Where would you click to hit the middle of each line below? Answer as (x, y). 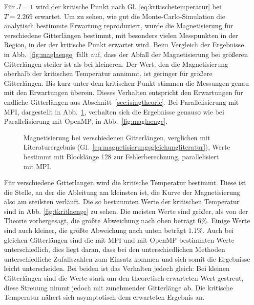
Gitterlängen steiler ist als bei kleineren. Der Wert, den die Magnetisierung (116, 64)
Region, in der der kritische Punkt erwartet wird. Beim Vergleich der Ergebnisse (124, 45)
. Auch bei (218, 230)
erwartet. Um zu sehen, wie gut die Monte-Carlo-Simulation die (130, 16)
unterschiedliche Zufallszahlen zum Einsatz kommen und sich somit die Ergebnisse (127, 258)
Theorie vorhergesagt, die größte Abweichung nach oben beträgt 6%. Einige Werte (127, 220)
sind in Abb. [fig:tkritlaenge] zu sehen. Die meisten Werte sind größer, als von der (126, 211)
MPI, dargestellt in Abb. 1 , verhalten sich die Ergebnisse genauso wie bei (114, 111)
